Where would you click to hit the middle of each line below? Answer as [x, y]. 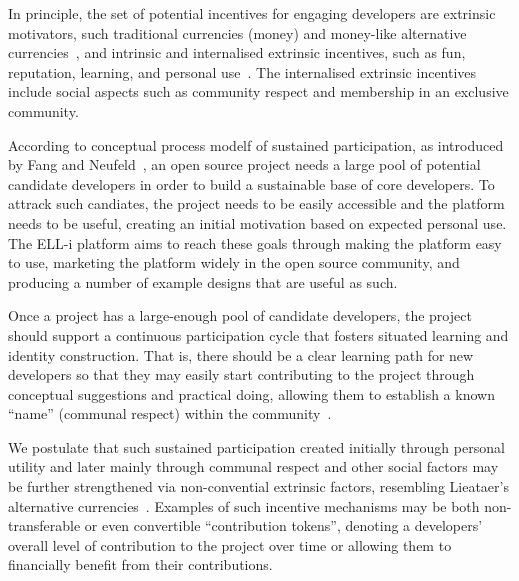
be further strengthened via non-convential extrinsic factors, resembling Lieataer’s [258, 486]
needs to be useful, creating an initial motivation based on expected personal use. [257, 222]
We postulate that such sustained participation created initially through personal [256, 446]
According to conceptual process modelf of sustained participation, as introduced [256, 144]
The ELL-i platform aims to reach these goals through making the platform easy [255, 242]
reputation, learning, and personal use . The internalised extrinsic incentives [242, 71]
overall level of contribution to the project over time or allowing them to [230, 544]
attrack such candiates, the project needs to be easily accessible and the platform [256, 203]
